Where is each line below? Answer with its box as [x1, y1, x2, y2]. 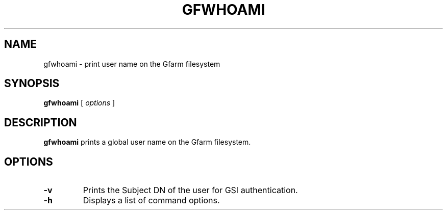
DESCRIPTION [4, 116, 77, 129]
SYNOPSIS [4, 77, 60, 90]
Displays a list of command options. [83, 195, 220, 206]
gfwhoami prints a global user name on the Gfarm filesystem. [43, 138, 251, 147]
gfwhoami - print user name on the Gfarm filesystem [43, 59, 220, 68]
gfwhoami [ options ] [43, 98, 115, 108]
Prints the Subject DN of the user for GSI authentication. [83, 185, 298, 196]
